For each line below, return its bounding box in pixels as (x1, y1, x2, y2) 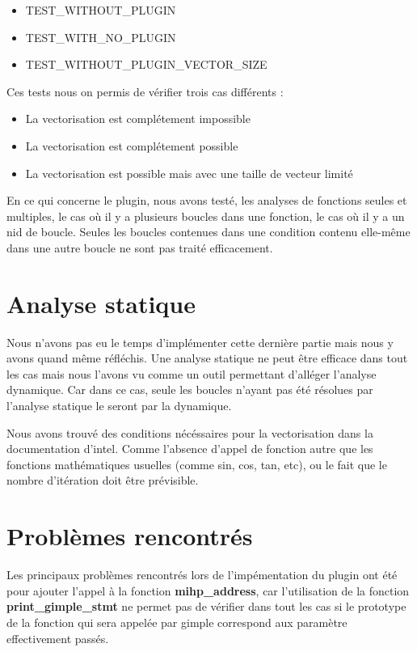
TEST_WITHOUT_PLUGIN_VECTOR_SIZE (25, 56, 267, 73)
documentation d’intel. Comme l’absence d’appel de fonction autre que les (6, 440, 373, 457)
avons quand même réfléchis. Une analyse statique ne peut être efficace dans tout (6, 349, 408, 366)
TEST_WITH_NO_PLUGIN (25, 28, 176, 45)
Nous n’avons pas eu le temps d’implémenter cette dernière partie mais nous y (6, 333, 394, 350)
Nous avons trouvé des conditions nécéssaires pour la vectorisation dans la (6, 424, 373, 441)
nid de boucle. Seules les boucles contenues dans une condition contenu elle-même (6, 223, 411, 240)
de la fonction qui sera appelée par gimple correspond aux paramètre (6, 613, 347, 630)
